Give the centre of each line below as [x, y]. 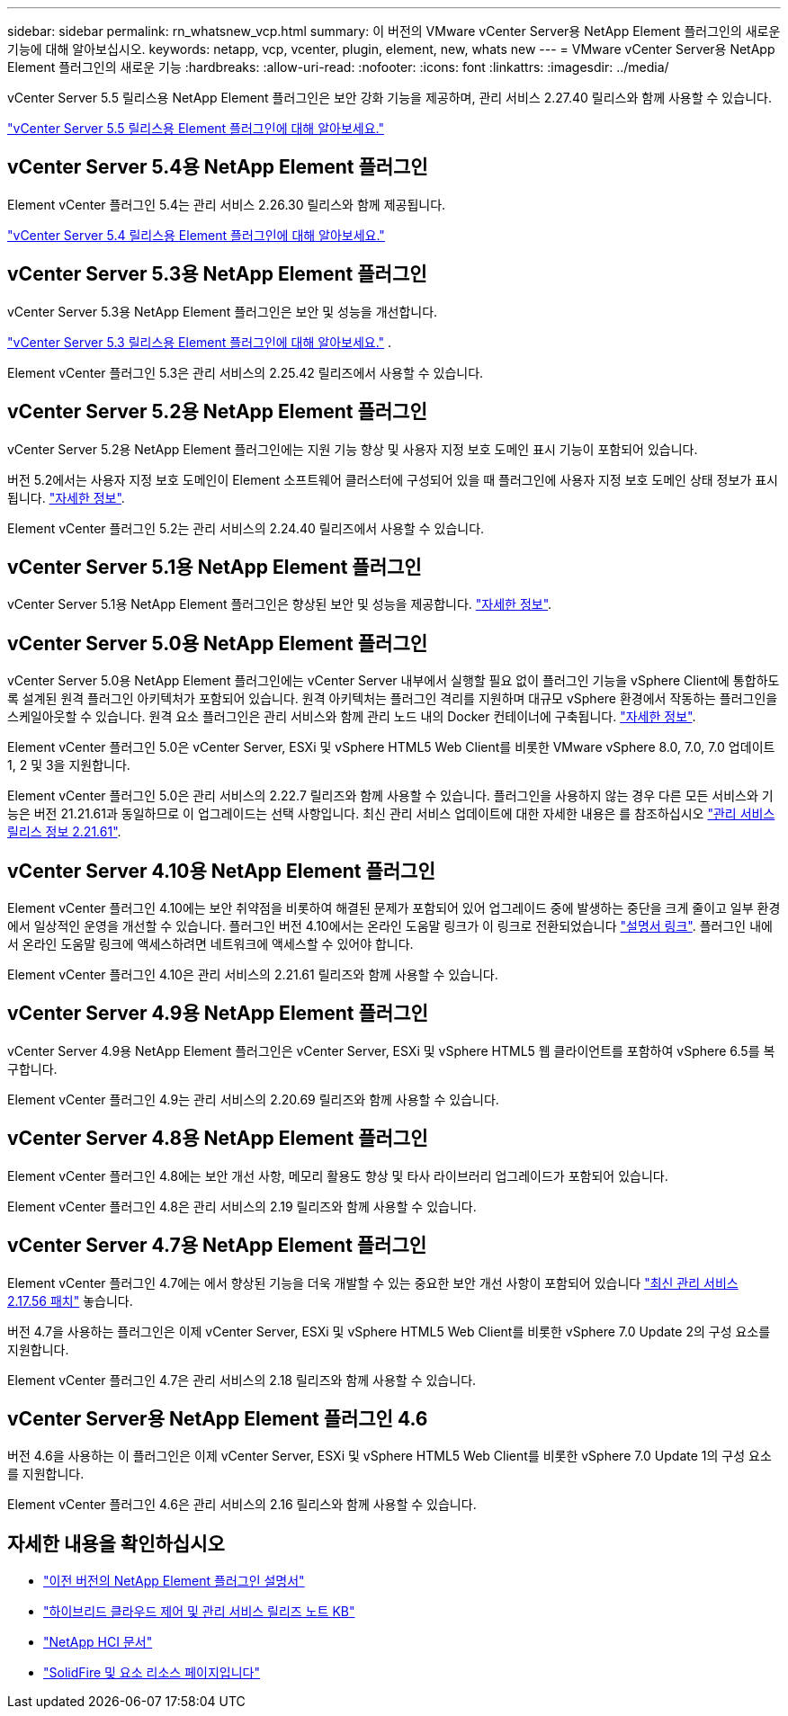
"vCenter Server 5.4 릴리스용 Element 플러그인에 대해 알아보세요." [196, 235]
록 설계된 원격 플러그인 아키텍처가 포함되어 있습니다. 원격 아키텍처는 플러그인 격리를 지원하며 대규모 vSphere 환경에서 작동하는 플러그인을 [393, 699]
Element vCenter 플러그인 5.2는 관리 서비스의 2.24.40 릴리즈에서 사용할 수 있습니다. [246, 528]
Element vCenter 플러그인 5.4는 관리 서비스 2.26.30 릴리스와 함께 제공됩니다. [227, 204]
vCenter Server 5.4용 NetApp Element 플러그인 [218, 167]
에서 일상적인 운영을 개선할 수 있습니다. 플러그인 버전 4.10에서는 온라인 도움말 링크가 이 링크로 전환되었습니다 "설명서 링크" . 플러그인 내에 [390, 926]
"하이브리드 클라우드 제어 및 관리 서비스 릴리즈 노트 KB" [199, 1612]
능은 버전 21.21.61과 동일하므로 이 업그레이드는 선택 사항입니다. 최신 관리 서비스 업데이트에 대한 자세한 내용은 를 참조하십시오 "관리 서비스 [391, 814]
